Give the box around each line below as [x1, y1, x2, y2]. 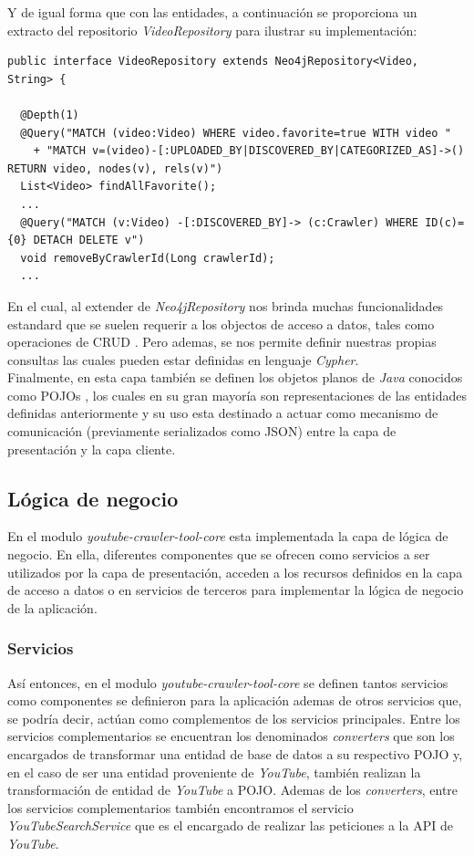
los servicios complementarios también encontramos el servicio [7, 798, 354, 817]
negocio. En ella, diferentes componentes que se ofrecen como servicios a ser [7, 545, 430, 564]
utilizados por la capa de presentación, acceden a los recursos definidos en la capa [7, 562, 463, 581]
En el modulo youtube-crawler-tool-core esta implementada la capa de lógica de [7, 527, 448, 546]
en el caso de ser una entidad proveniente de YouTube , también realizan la [7, 762, 421, 781]
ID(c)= [425, 215, 465, 229]
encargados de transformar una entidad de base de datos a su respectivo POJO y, [7, 745, 463, 764]
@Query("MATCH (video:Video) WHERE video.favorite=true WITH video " [20, 126, 451, 140]
